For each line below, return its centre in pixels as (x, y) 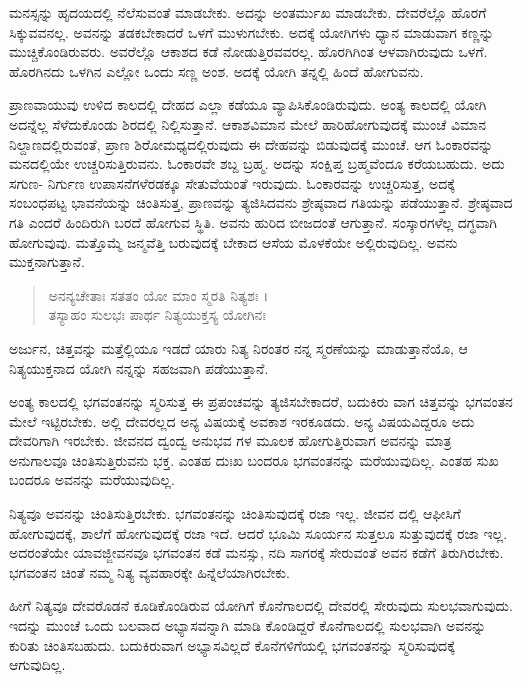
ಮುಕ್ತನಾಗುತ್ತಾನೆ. (47, 261)
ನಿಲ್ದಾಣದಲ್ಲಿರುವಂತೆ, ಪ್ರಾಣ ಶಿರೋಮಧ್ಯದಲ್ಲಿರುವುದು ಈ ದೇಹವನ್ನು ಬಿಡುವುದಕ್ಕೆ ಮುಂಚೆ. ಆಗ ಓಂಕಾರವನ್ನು (251, 143)
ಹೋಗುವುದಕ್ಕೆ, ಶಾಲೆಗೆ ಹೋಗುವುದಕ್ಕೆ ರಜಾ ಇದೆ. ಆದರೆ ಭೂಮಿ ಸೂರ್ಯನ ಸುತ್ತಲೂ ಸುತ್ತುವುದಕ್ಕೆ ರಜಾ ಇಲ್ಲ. (258, 532)
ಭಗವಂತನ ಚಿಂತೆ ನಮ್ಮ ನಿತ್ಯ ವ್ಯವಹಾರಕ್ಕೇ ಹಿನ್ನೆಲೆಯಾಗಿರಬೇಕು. (149, 571)
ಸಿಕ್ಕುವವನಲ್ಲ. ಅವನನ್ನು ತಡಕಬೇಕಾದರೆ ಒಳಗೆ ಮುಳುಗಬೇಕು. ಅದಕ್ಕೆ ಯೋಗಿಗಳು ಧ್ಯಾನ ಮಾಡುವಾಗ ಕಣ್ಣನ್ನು (251, 31)
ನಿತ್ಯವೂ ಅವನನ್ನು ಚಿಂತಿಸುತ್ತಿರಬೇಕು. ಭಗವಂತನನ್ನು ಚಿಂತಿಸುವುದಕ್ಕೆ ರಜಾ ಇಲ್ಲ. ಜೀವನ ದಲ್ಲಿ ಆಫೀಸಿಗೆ (235, 513)
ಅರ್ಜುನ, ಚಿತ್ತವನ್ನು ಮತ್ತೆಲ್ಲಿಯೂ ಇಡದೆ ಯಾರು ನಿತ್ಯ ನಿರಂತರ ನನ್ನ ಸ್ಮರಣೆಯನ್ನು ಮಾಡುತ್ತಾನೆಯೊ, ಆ (238, 347)
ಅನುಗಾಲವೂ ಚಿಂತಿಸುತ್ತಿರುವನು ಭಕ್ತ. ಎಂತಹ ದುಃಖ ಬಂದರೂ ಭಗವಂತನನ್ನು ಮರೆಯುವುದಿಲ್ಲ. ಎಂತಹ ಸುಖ (254, 459)
